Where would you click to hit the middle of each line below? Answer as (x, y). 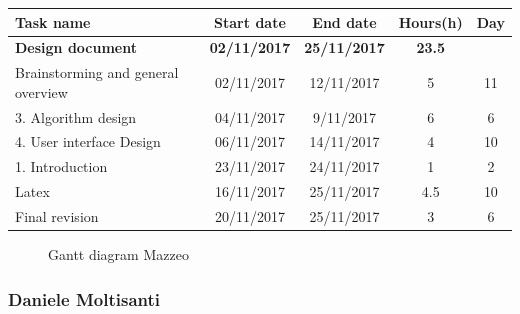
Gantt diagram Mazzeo (118, 254)
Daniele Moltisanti (84, 298)
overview (41, 91)
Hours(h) (430, 21)
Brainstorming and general (97, 72)
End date (344, 21)
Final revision (57, 216)
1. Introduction (61, 166)
